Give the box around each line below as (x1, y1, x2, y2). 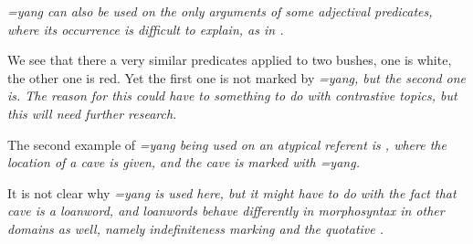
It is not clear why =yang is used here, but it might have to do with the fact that (7, 183, 457, 202)
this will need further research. (7, 103, 177, 122)
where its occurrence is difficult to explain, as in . (7, 19, 284, 38)
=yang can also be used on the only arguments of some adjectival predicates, (7, 2, 433, 20)
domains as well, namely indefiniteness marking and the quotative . (7, 218, 384, 238)
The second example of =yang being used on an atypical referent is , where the (7, 134, 447, 154)
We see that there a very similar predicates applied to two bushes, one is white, (7, 50, 452, 69)
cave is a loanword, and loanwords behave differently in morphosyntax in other (7, 201, 445, 220)
